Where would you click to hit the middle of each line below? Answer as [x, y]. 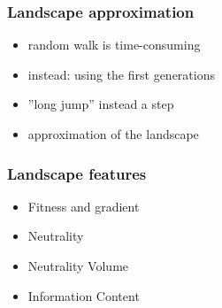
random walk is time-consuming [114, 45]
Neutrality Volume [78, 266]
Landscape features [77, 173]
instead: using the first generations [121, 74]
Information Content [84, 295]
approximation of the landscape [113, 134]
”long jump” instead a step [101, 104]
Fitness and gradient [84, 206]
